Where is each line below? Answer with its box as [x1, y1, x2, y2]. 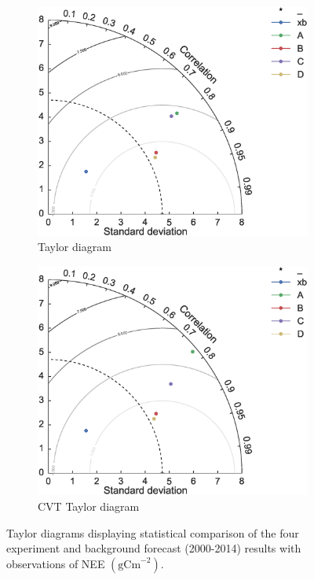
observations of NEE [6, 555, 105, 571]
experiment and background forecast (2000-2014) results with [6, 540, 301, 556]
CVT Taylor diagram [38, 497, 140, 514]
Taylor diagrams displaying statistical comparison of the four [6, 524, 299, 541]
